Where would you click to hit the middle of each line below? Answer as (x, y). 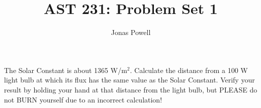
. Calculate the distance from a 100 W (189, 70)
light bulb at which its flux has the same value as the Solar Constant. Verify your (129, 80)
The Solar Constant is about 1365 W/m (66, 70)
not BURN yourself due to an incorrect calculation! (83, 99)
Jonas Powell (131, 32)
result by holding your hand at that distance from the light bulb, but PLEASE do (131, 89)
